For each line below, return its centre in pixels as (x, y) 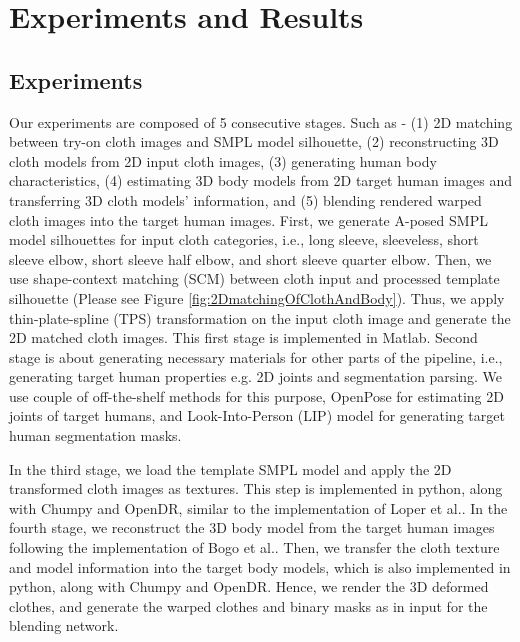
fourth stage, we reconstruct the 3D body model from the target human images (252, 527)
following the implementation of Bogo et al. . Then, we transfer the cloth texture (254, 547)
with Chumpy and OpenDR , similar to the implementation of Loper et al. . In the (258, 507)
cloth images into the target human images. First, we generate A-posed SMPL (248, 219)
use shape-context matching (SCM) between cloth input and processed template (254, 278)
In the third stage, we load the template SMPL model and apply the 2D (230, 468)
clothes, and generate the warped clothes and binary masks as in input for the (248, 605)
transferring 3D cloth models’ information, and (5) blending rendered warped (245, 199)
